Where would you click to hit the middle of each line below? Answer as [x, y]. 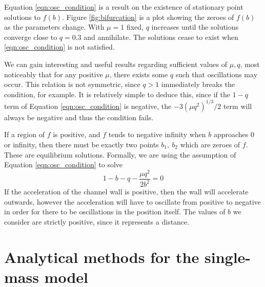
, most [250, 64]
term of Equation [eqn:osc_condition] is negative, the [88, 106]
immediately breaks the [198, 84]
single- [228, 257]
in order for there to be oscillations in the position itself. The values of [115, 212]
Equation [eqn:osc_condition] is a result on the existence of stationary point [124, 7]
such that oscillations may [217, 74]
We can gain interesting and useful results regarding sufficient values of [116, 64]
